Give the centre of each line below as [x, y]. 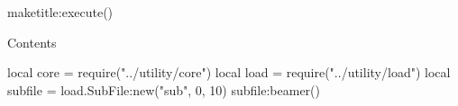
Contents [32, 42]
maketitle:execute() [60, 12]
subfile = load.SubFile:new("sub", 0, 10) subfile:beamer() [164, 89]
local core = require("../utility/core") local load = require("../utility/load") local [229, 72]
